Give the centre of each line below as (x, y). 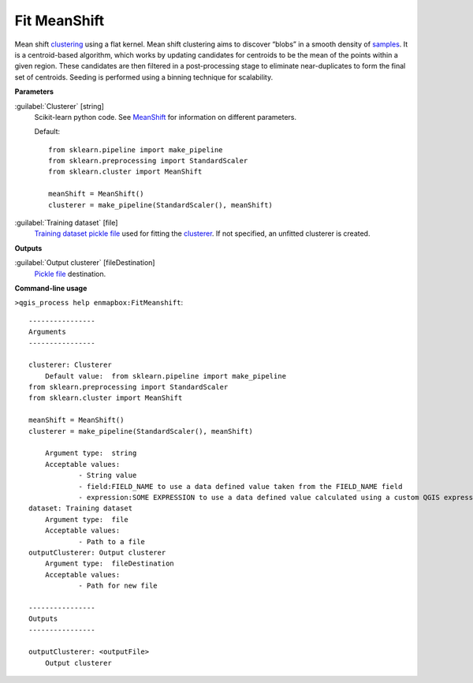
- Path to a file (112, 541)
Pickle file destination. (70, 274)
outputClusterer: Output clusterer (97, 552)
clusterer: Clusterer (70, 365)
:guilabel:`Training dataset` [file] (66, 223)
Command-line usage (51, 288)
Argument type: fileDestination (110, 564)
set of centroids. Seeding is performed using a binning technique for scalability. (144, 77)
